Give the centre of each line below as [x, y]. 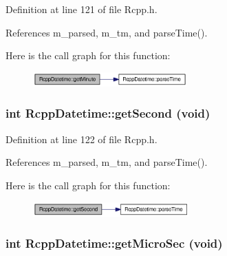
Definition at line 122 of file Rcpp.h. [82, 139]
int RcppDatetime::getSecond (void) [108, 113]
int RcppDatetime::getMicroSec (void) [114, 243]
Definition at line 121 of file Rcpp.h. [82, 9]
